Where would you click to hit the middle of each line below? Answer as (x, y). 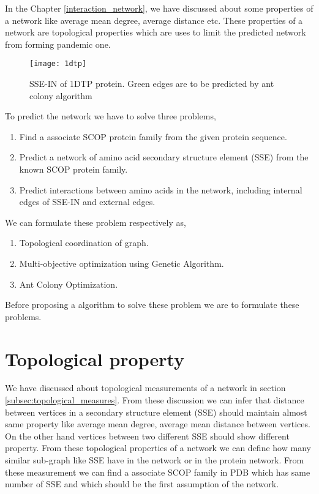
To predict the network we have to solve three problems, (111, 116)
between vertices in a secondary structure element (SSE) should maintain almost (156, 412)
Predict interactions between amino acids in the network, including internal (161, 189)
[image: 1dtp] (58, 64)
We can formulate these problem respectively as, (96, 222)
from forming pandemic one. (58, 44)
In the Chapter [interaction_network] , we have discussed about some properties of (159, 8)
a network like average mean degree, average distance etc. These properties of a (154, 20)
